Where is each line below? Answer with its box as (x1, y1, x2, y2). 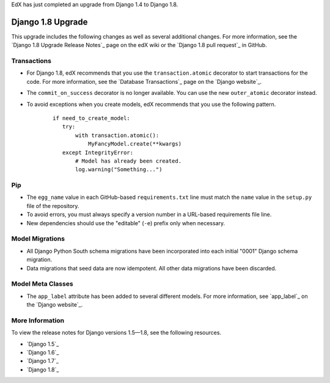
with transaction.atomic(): (75, 132, 159, 139)
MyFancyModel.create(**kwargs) (87, 141, 182, 147)
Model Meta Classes (11, 280, 73, 288)
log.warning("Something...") (75, 166, 163, 173)
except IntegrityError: (62, 149, 134, 156)
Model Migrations (11, 234, 65, 243)
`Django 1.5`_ (26, 340, 59, 348)
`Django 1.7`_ (26, 357, 59, 365)
